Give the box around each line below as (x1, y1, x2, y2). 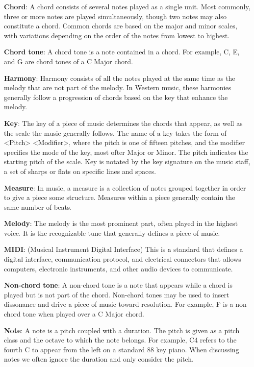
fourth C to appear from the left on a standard (4, 344, 145, 354)
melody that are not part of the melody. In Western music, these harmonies (4, 82, 231, 93)
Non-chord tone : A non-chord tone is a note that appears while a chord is (4, 280, 233, 290)
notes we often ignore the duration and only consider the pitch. (4, 354, 194, 364)
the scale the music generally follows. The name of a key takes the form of (4, 127, 227, 138)
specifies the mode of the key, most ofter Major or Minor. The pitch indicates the (4, 147, 248, 157)
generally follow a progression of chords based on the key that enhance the (4, 92, 228, 102)
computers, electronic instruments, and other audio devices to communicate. (4, 263, 233, 273)
